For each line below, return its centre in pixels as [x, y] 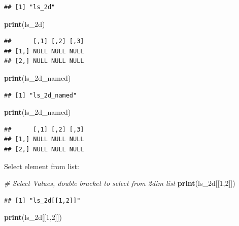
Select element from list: [42, 166]
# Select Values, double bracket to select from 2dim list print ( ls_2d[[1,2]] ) [120, 183]
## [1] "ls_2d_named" [41, 95]
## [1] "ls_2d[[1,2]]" [42, 200]
